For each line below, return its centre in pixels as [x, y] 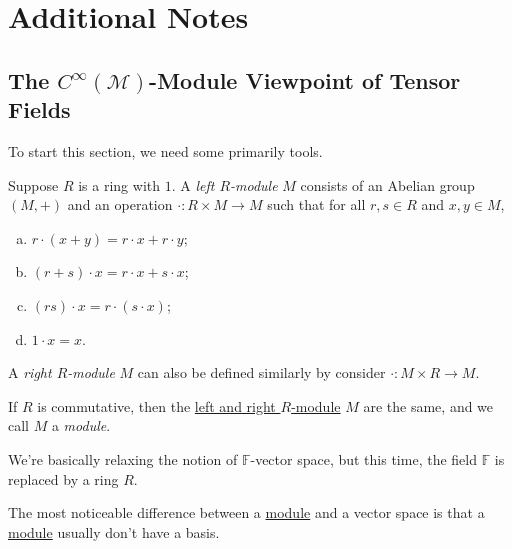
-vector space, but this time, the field [363, 458]
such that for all [316, 204]
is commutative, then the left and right [156, 405]
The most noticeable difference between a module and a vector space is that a [246, 512]
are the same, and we [428, 405]
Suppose [33, 184]
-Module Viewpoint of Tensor [305, 79]
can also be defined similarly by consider [261, 372]
